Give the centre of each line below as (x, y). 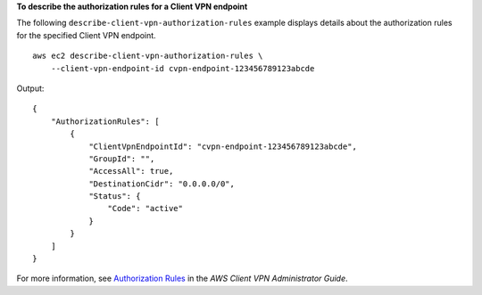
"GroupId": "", (122, 159)
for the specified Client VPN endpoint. (86, 35)
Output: (30, 88)
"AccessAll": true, (131, 171)
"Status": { (115, 197)
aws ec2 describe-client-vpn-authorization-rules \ (148, 56)
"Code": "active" (145, 209)
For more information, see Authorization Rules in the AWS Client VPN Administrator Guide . (182, 279)
